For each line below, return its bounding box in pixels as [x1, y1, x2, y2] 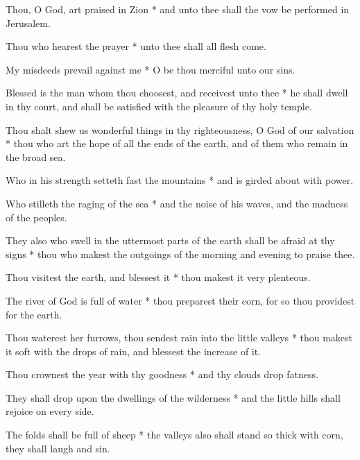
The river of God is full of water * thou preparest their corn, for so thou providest [6, 293, 355, 307]
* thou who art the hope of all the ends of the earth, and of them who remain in [6, 136, 348, 151]
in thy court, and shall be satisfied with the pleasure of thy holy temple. [6, 99, 312, 113]
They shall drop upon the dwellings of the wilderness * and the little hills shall [6, 390, 341, 404]
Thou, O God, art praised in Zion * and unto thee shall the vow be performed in [6, 2, 350, 16]
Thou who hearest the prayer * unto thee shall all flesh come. [6, 39, 266, 53]
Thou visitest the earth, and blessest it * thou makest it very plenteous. [6, 270, 311, 284]
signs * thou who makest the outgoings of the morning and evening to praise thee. [6, 246, 355, 261]
